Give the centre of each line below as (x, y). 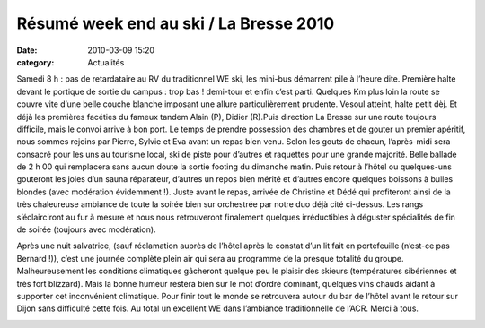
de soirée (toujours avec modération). (86, 229)
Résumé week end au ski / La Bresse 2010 (176, 23)
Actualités (106, 62)
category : (35, 62)
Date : (27, 50)
